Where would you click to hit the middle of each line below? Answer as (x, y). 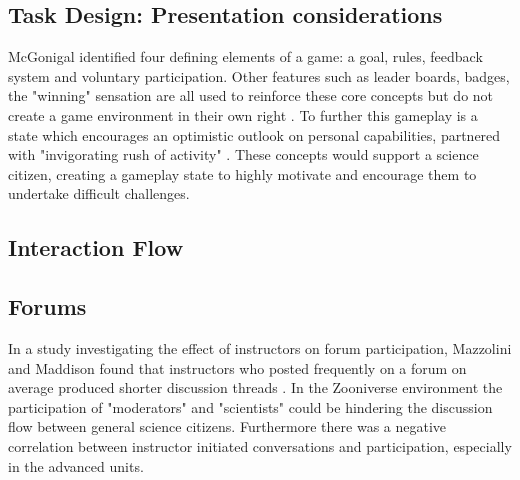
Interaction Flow (96, 247)
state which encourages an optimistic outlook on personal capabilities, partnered (254, 134)
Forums (47, 306)
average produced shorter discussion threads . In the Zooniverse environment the (255, 387)
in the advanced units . (76, 465)
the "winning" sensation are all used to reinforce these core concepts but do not (251, 95)
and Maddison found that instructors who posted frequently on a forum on (237, 367)
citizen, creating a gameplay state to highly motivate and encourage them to (242, 173)
